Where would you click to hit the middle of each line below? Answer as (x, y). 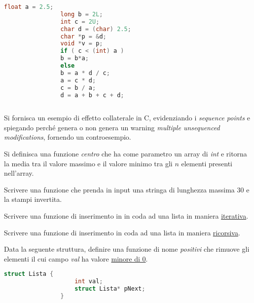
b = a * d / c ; (85, 73)
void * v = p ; (82, 44)
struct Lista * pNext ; (110, 289)
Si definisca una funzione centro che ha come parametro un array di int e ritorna (126, 154)
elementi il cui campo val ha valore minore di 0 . (76, 258)
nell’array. (19, 173)
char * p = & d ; (83, 36)
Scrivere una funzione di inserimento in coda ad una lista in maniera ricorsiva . (122, 232)
